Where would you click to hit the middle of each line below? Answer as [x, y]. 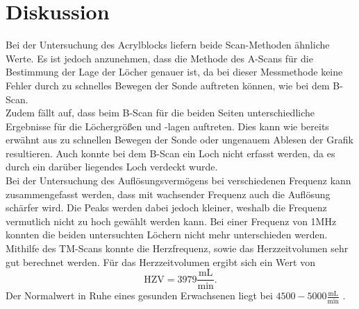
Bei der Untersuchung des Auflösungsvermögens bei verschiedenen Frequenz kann [178, 180]
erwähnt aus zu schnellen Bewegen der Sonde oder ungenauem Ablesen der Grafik [179, 140]
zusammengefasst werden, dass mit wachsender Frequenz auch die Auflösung [168, 194]
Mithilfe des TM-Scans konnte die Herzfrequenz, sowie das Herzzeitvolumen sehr [177, 248]
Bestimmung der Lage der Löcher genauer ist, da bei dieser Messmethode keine [174, 72]
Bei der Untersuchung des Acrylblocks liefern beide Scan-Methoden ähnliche [168, 45]
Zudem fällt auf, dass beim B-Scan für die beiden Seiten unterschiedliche [160, 113]
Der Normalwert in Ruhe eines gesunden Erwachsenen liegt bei [139, 295]
